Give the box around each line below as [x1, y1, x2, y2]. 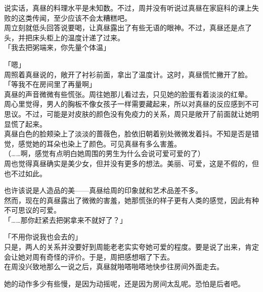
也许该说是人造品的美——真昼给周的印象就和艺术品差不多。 [4, 185, 202, 196]
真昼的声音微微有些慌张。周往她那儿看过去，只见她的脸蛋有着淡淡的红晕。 [4, 88, 252, 99]
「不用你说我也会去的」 [4, 231, 82, 242]
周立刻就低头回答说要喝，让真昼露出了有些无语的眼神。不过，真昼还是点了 [4, 22, 252, 33]
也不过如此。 [4, 168, 47, 178]
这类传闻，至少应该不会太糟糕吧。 [18, 12, 131, 23]
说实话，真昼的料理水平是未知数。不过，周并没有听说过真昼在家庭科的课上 [4, 3, 252, 13]
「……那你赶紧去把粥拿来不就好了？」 [4, 214, 127, 225]
